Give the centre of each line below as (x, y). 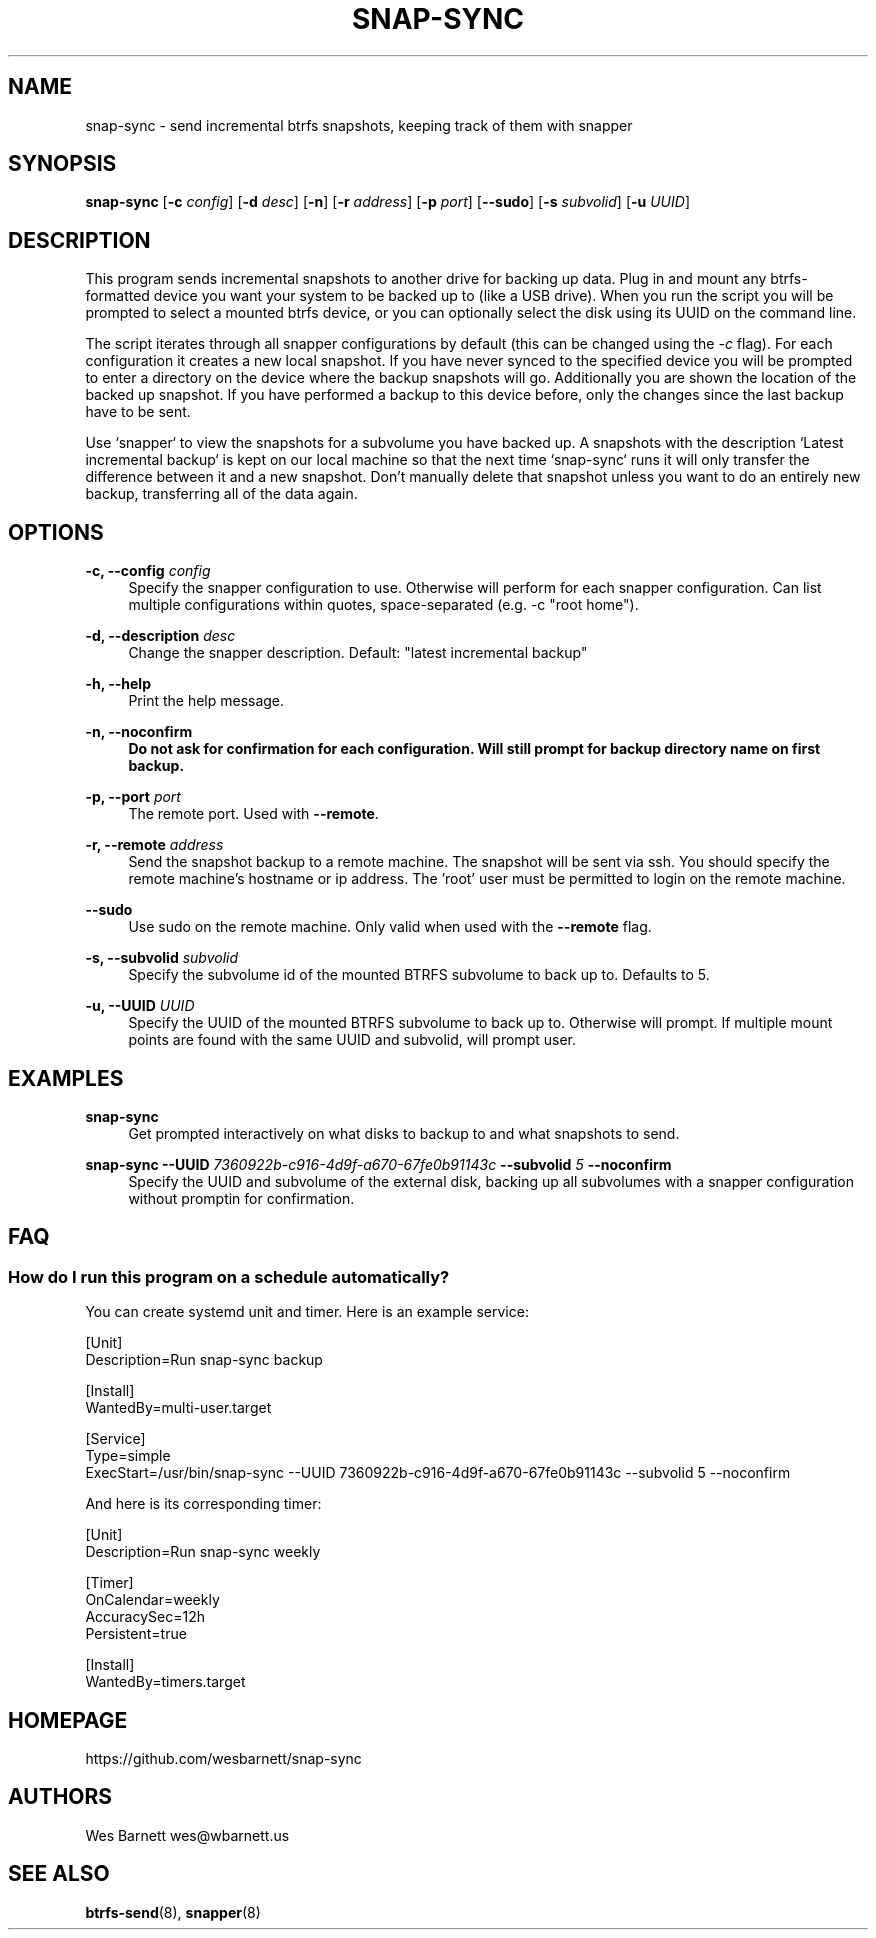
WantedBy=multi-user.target (178, 1408)
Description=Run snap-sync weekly (203, 1552)
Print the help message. (206, 701)
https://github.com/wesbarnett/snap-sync (223, 1759)
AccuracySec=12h (145, 1617)
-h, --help (118, 684)
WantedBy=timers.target (165, 1682)
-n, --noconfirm (139, 732)
